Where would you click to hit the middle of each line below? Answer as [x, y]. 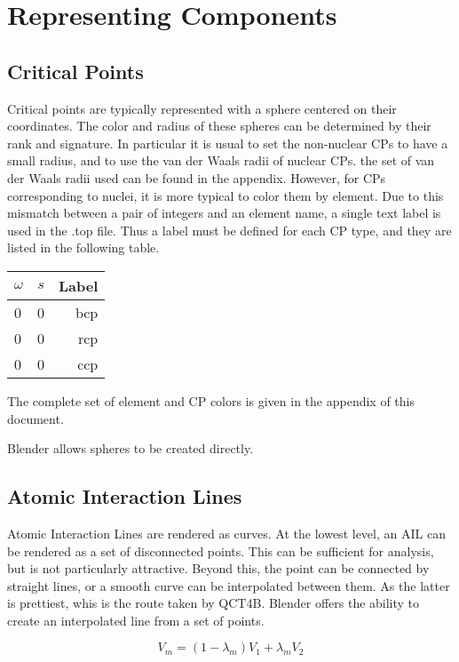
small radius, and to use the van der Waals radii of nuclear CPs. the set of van [221, 160]
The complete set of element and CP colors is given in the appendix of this [211, 400]
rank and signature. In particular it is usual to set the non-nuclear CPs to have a [228, 143]
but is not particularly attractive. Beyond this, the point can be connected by [218, 568]
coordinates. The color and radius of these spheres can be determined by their [219, 126]
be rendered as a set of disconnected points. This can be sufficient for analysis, [221, 550]
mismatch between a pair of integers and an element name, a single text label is [224, 213]
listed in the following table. [83, 247]
